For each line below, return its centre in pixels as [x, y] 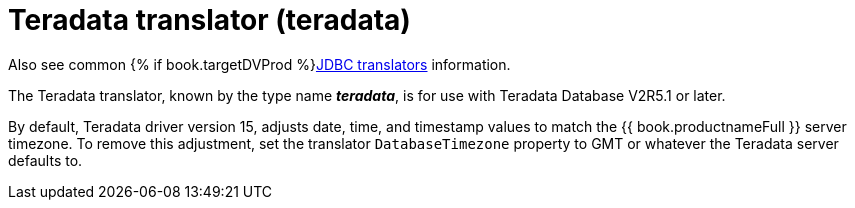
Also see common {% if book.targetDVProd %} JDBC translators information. [259, 64]
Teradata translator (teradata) [209, 20]
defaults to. [45, 160]
